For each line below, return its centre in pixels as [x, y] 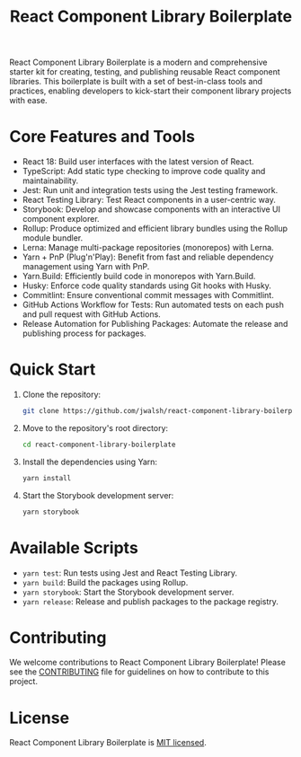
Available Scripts [74, 547]
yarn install [47, 478]
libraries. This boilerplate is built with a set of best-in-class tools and [136, 82]
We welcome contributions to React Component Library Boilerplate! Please [147, 663]
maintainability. [50, 180]
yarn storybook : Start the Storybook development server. [128, 592]
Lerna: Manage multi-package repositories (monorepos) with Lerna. [148, 248]
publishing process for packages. [84, 333]
